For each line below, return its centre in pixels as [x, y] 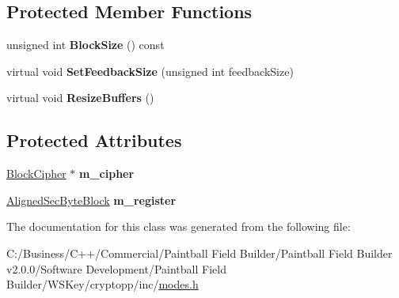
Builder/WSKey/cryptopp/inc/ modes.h [103, 284]
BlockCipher [36, 174]
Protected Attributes [94, 140]
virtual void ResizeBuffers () [80, 98]
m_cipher [107, 174]
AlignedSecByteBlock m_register [91, 200]
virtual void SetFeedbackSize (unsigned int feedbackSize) [150, 71]
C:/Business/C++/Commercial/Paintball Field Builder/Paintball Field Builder [199, 253]
